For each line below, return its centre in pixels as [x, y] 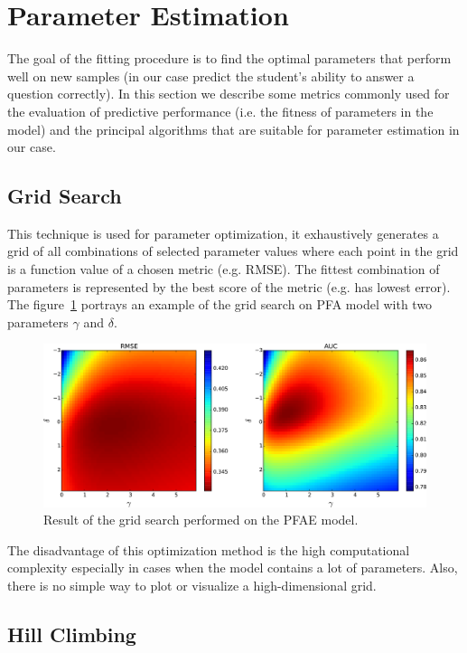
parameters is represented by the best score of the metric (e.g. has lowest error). [229, 286]
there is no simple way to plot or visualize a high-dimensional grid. [192, 585]
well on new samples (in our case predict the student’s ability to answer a [211, 76]
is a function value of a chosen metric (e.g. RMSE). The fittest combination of [224, 269]
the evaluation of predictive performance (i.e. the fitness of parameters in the [220, 111]
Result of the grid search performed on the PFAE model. [201, 520]
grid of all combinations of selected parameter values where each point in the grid [233, 251]
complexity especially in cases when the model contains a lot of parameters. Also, [233, 568]
